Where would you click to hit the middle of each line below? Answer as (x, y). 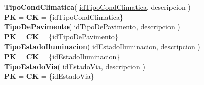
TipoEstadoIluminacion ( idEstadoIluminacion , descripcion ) (102, 46)
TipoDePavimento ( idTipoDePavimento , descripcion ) (92, 27)
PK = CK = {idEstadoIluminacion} (62, 56)
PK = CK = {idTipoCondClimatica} (64, 16)
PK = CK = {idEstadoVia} (49, 76)
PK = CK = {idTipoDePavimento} (61, 36)
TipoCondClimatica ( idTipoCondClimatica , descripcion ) (97, 7)
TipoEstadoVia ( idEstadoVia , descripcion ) (75, 66)
